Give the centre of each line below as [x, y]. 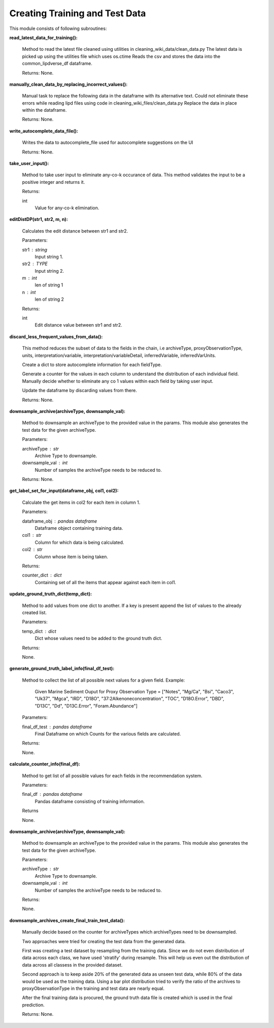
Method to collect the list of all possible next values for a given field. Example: [104, 680]
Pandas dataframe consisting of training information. [90, 801]
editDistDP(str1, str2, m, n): [39, 219]
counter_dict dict [42, 575]
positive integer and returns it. [54, 182]
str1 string [35, 249]
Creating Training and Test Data [78, 13]
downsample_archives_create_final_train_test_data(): [67, 920]
